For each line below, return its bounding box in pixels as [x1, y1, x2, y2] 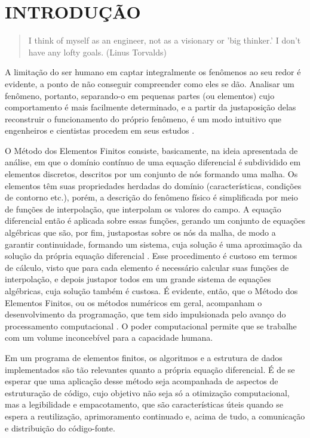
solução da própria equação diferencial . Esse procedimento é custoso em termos [5, 249, 297, 262]
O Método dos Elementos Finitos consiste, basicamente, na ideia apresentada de [5, 144, 298, 156]
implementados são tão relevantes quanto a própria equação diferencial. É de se [5, 363, 295, 375]
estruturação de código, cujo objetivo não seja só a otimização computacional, [5, 386, 290, 399]
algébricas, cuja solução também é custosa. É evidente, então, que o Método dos [5, 285, 298, 297]
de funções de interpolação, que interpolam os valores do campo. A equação [5, 202, 281, 215]
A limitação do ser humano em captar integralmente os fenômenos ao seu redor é [5, 66, 301, 78]
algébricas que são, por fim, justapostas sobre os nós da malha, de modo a [5, 226, 276, 239]
